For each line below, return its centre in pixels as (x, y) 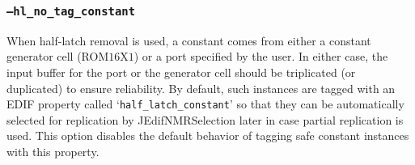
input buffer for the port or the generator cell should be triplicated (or (181, 72)
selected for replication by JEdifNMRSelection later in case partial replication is (205, 119)
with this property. (53, 151)
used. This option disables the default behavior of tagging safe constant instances (208, 135)
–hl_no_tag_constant (71, 11)
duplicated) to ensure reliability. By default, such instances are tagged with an (201, 88)
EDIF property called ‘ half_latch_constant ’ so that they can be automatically (205, 104)
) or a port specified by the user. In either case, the (261, 56)
